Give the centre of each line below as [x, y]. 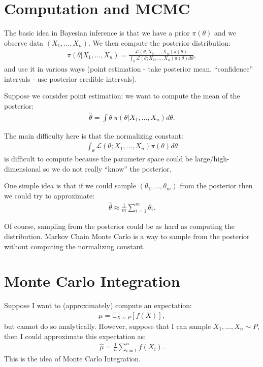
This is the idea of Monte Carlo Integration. [72, 359]
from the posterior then [216, 186]
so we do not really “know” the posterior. [107, 168]
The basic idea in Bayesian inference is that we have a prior [97, 33]
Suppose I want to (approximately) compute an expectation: [98, 305]
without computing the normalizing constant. [75, 246]
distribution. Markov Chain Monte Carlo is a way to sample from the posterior [127, 236]
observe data [24, 42]
